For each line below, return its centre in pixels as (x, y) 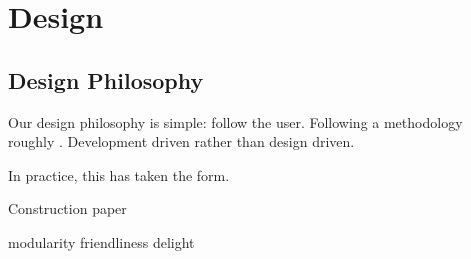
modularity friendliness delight (101, 241)
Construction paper (67, 208)
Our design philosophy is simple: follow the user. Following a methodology (235, 121)
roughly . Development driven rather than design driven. (181, 141)
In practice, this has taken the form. (119, 174)
